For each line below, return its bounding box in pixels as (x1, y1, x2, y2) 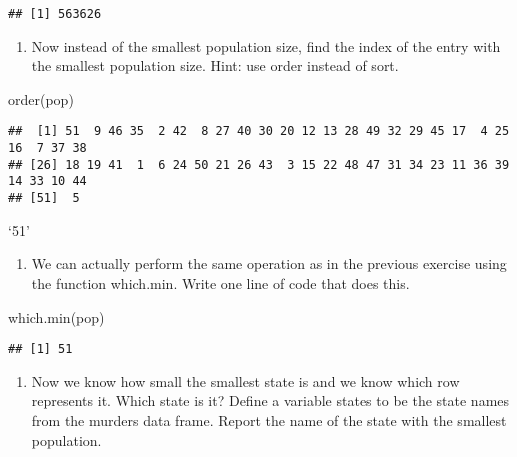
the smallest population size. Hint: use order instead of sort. (31, 55, 399, 76)
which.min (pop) (8, 306, 105, 327)
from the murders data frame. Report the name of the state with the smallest (31, 409, 507, 430)
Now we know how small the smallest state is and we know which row (31, 370, 460, 391)
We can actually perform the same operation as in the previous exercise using (31, 253, 507, 274)
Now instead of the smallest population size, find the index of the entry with (31, 35, 501, 56)
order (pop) (8, 88, 74, 109)
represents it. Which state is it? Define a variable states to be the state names (31, 390, 510, 411)
